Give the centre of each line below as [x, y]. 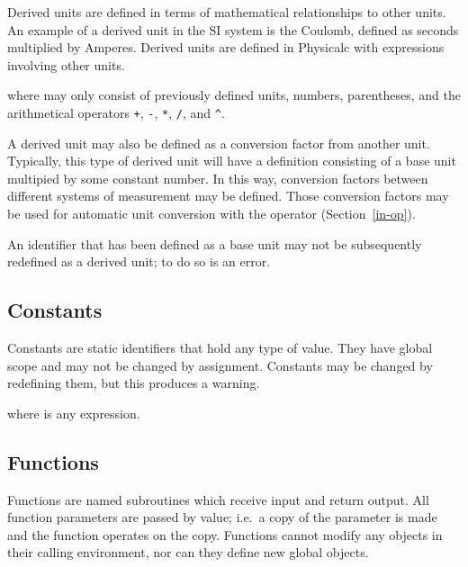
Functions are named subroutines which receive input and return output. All [218, 499]
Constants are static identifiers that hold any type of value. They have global [220, 347]
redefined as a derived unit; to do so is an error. [139, 261]
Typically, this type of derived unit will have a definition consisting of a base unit [232, 161]
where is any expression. [74, 413]
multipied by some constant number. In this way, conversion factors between [218, 178]
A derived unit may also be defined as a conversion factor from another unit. [219, 143]
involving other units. [66, 64]
